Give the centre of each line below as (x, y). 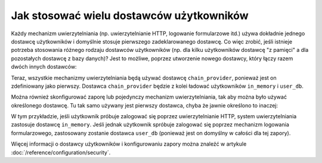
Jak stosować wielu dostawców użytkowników (130, 16)
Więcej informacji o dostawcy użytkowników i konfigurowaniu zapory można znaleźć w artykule (129, 144)
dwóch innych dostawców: (44, 67)
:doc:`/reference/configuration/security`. (61, 152)
